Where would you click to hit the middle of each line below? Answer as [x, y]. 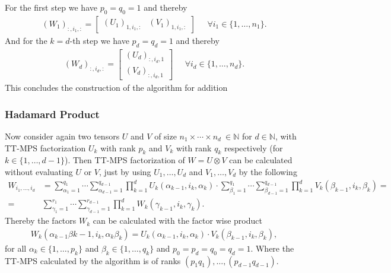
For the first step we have [51, 7]
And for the [26, 40]
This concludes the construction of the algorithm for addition [116, 88]
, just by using [125, 171]
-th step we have [99, 40]
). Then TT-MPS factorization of [125, 160]
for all [16, 248]
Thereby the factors [41, 220]
